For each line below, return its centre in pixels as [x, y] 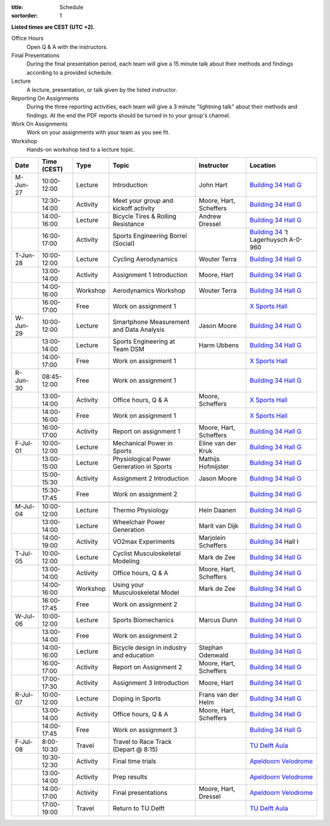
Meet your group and [143, 200]
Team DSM [129, 349]
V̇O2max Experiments [144, 541]
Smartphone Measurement [151, 321]
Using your [128, 585]
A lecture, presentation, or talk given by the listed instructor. [102, 89]
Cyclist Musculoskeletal [147, 553]
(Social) [124, 243]
